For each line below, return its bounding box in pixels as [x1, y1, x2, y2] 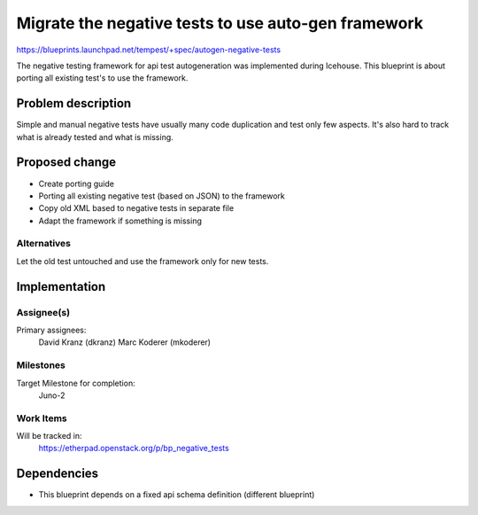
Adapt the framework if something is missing [38, 215, 203, 226]
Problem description [16, 96, 132, 111]
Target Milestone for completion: [16, 378, 136, 388]
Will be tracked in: [16, 431, 83, 441]
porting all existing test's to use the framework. [16, 73, 189, 83]
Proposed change [16, 155, 117, 170]
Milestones [16, 359, 66, 371]
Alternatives [16, 238, 71, 250]
